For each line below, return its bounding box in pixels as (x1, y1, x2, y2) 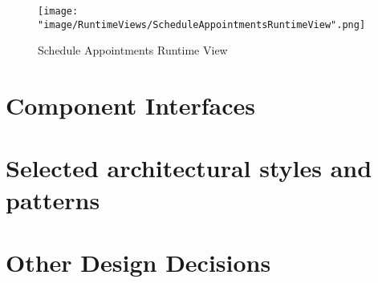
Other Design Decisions (6, 246, 271, 279)
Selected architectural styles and (6, 152, 372, 184)
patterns (6, 183, 100, 216)
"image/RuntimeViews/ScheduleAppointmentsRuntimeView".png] (38, 18, 366, 30)
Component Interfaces (6, 89, 255, 122)
